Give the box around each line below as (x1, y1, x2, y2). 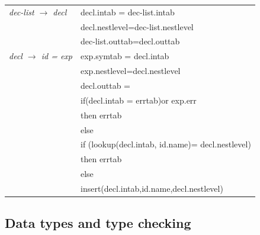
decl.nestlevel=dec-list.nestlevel (80, 20, 194, 33)
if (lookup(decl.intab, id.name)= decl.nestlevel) (80, 138, 251, 150)
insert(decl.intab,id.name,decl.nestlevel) (80, 182, 223, 194)
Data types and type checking (5, 214, 191, 232)
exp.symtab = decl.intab (80, 50, 169, 62)
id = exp (41, 50, 72, 62)
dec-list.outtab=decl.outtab (80, 35, 180, 47)
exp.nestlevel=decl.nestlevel (80, 65, 181, 77)
